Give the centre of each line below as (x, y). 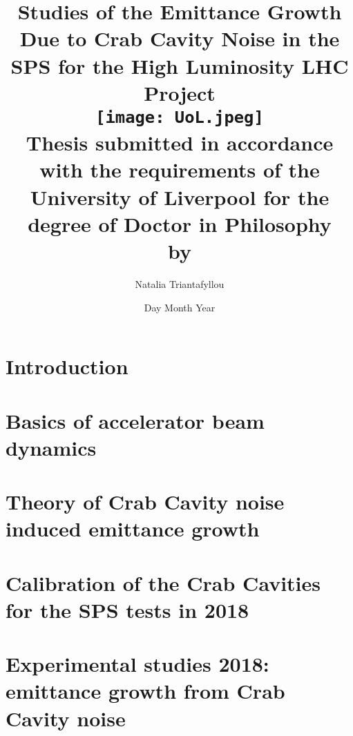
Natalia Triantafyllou (180, 283)
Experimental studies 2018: (137, 664)
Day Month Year (180, 307)
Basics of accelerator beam (135, 420)
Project (180, 92)
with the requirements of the (180, 170)
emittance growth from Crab (145, 691)
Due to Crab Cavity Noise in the (180, 38)
